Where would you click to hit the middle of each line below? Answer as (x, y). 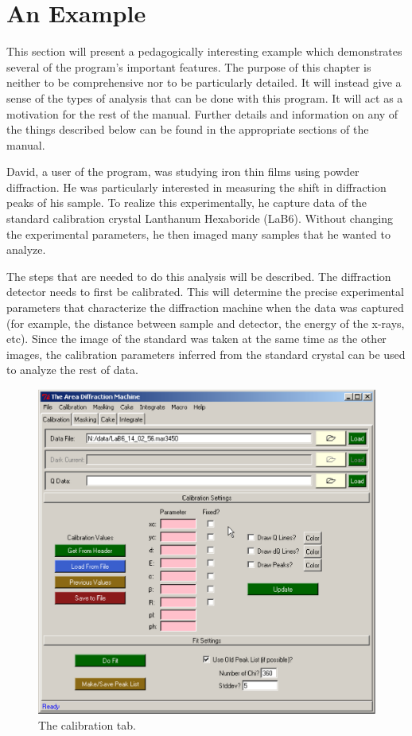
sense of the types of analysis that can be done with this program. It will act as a (205, 97)
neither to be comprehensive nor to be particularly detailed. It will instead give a (204, 82)
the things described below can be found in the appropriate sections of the (188, 129)
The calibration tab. (87, 724)
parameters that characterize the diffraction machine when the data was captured (205, 308)
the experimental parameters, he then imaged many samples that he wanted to (198, 234)
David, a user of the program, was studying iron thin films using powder (183, 171)
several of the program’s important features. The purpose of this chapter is (189, 66)
